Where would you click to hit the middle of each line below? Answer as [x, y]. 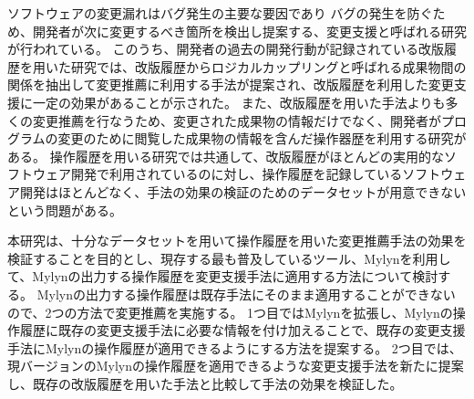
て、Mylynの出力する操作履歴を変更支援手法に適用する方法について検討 [223, 276]
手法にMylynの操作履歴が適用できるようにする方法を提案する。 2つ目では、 [235, 347]
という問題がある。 [65, 210]
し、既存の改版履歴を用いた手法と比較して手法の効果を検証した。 [205, 383]
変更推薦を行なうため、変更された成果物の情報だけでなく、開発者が [237, 120]
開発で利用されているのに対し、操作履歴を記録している [237, 174]
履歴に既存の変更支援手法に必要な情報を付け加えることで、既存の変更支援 [242, 330]
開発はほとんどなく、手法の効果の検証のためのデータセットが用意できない [243, 191]
